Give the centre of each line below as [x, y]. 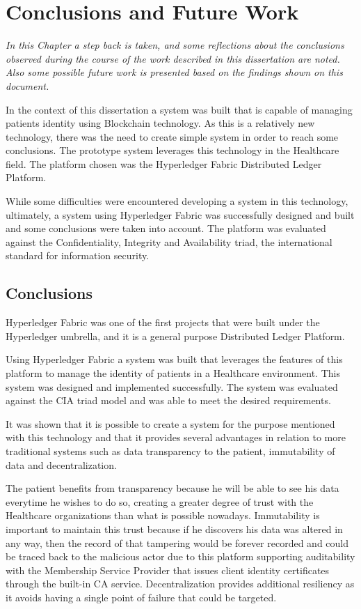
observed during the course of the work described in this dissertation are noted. [173, 58]
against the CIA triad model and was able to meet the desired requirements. [168, 400]
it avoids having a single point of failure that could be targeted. [141, 597]
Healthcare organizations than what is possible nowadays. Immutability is [163, 515]
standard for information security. [78, 255]
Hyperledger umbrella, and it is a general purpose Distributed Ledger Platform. [175, 336]
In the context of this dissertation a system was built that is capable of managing [179, 109]
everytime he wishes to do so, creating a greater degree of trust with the [160, 501]
